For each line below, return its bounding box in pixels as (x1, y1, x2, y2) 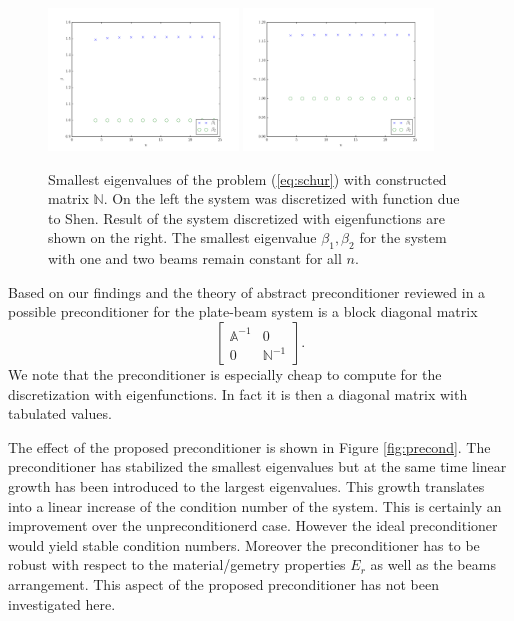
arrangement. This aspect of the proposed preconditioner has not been (8, 573, 440, 594)
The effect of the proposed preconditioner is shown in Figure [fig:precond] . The (8, 436, 491, 457)
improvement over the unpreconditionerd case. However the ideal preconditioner (8, 515, 498, 536)
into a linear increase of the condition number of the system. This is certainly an (8, 495, 502, 516)
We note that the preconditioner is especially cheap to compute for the (8, 364, 442, 385)
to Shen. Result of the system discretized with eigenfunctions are (48, 207, 445, 228)
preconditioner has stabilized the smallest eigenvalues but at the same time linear (8, 456, 507, 477)
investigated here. (8, 593, 116, 614)
